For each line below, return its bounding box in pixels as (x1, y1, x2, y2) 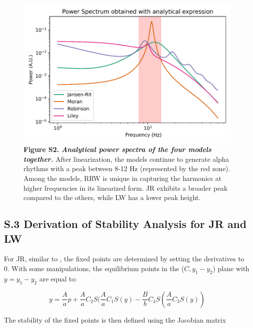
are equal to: (39, 273, 77, 283)
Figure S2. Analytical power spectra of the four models (23, 144, 211, 154)
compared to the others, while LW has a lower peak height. (23, 192, 201, 202)
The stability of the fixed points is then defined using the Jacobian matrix (4, 314, 226, 325)
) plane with (212, 263, 250, 273)
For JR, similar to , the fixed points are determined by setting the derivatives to (4, 253, 245, 264)
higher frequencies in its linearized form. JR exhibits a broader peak (23, 182, 228, 193)
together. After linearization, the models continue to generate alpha (23, 153, 229, 164)
